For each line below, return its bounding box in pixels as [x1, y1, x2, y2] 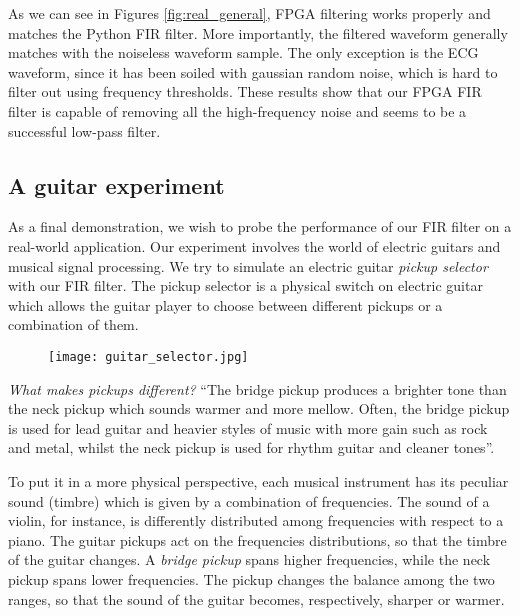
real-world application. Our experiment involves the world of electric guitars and [8, 235, 501, 256]
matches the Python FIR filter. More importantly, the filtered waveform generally [8, 22, 508, 43]
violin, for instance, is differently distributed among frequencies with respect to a [8, 510, 504, 531]
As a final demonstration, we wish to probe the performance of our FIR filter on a [8, 216, 512, 237]
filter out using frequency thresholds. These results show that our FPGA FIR [8, 81, 482, 102]
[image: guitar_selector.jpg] [48, 349, 249, 364]
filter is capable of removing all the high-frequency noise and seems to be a [8, 100, 467, 121]
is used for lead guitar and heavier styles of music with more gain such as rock [8, 417, 488, 438]
